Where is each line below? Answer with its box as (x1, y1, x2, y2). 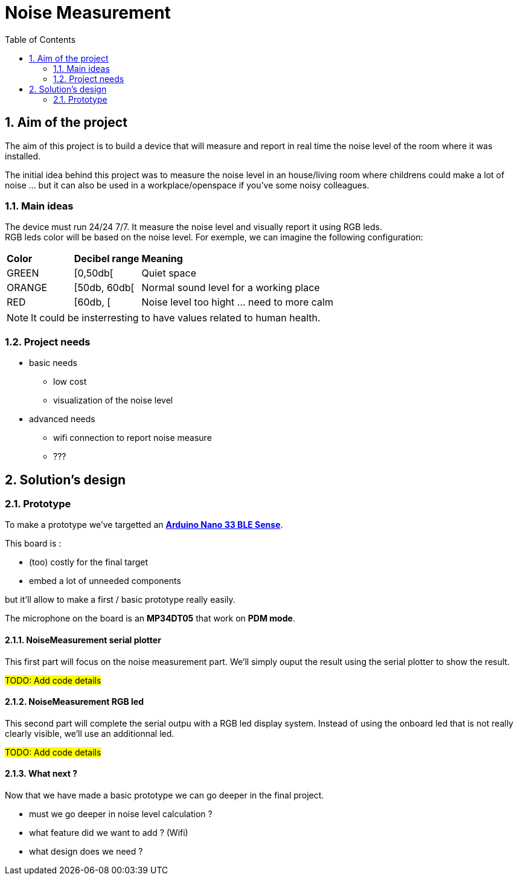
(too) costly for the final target (29, 557, 149, 568)
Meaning (141, 252, 183, 265)
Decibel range (74, 252, 139, 265)
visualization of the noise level (53, 395, 173, 406)
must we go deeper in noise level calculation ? (29, 808, 213, 819)
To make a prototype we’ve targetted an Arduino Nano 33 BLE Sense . (5, 519, 283, 530)
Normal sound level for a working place (141, 281, 320, 294)
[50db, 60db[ (74, 281, 135, 294)
